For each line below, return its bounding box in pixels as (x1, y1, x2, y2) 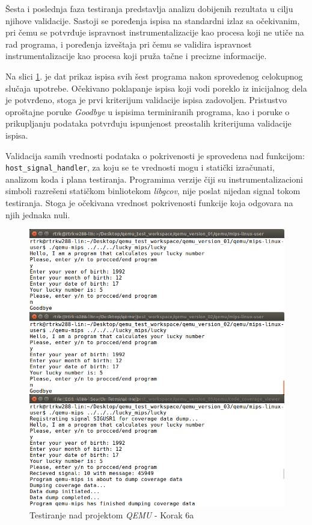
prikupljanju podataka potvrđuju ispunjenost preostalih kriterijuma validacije (5, 117, 292, 130)
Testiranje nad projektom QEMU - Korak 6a (29, 509, 194, 521)
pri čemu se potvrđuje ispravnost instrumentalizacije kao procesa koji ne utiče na (5, 26, 304, 39)
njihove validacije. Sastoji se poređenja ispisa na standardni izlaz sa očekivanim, (5, 14, 300, 27)
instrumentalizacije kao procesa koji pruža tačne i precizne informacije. (5, 49, 267, 62)
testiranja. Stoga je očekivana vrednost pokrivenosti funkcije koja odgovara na (5, 196, 293, 209)
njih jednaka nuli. (5, 208, 70, 221)
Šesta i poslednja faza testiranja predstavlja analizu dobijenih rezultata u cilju (5, 2, 293, 14)
